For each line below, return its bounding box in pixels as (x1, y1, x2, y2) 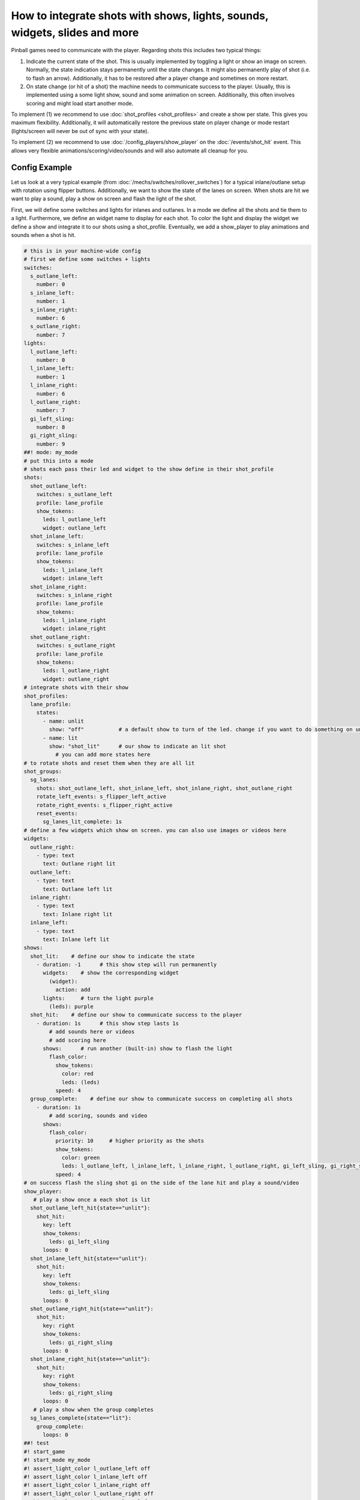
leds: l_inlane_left (43, 566, 103, 573)
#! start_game (23, 1448, 65, 1455)
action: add (55, 986, 91, 993)
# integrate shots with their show (23, 684, 128, 691)
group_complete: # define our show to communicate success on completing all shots (30, 1096, 293, 1102)
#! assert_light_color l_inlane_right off (23, 1482, 151, 1489)
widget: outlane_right (43, 676, 110, 682)
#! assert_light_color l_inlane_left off (23, 1473, 148, 1480)
